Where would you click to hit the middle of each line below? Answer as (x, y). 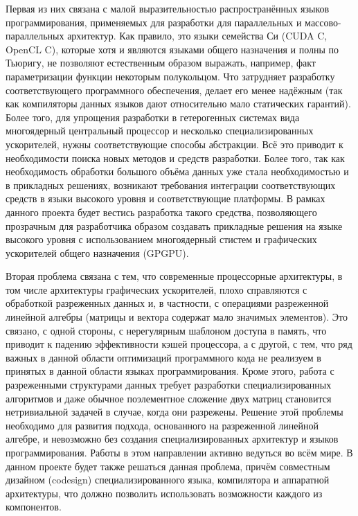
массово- (323, 22)
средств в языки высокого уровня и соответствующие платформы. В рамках (165, 198)
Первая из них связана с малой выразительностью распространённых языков (168, 8)
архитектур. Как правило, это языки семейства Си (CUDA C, (197, 36)
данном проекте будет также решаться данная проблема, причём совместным (168, 466)
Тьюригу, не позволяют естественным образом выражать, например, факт (161, 63)
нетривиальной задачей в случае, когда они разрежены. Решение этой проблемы (174, 412)
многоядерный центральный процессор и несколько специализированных (160, 131)
